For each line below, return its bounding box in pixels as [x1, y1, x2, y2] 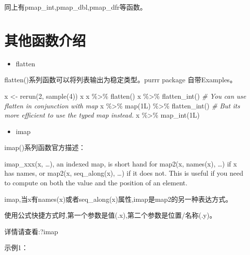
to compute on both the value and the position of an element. [4, 178, 187, 188]
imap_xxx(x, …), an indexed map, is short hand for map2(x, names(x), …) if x [4, 158, 237, 168]
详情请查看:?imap [4, 226, 58, 236]
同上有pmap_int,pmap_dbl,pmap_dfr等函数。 [4, 2, 147, 12]
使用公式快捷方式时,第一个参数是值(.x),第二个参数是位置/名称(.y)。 [4, 210, 217, 220]
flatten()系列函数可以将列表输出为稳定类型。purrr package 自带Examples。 [4, 75, 237, 85]
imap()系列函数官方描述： [4, 142, 86, 152]
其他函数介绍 [4, 30, 86, 50]
